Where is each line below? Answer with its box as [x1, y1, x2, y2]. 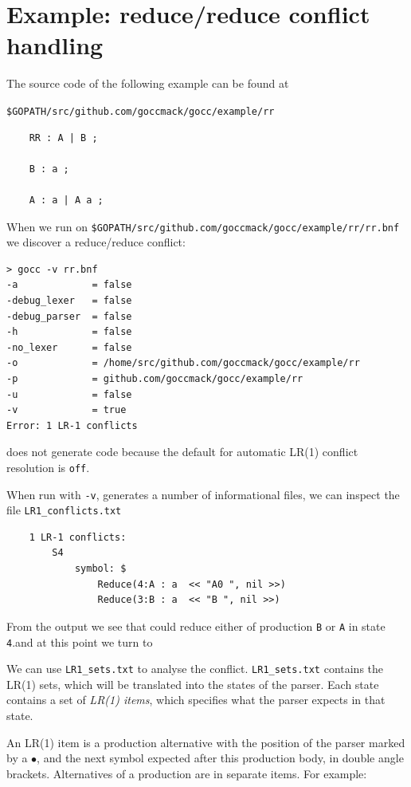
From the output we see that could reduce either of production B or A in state [6, 617, 386, 634]
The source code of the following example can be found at [6, 75, 289, 92]
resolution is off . [6, 458, 90, 475]
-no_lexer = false [6, 341, 132, 353]
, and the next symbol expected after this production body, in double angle [37, 750, 404, 766]
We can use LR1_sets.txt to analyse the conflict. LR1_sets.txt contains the [6, 660, 384, 677]
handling [6, 29, 104, 61]
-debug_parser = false [6, 310, 132, 322]
